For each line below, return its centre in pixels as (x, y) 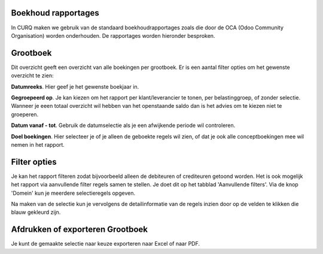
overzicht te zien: (32, 75)
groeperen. (25, 114)
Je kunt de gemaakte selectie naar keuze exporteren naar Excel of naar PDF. (106, 244)
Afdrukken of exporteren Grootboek (79, 230)
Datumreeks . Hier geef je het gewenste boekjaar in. (75, 86)
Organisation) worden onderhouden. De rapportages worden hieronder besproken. (113, 35)
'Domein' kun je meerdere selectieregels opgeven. (73, 193)
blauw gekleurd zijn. (36, 212)
